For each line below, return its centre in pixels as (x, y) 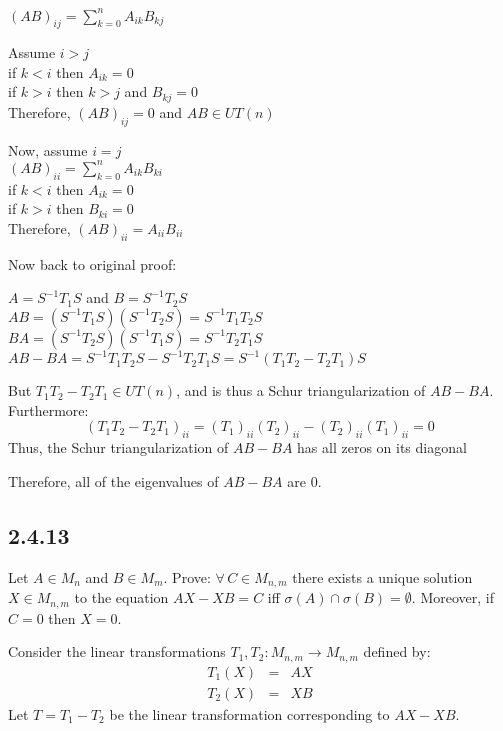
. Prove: (187, 576)
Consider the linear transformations (117, 651)
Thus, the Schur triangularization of (118, 447)
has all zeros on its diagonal (382, 447)
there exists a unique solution (382, 576)
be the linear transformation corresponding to (249, 713)
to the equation (121, 597)
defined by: (397, 651)
